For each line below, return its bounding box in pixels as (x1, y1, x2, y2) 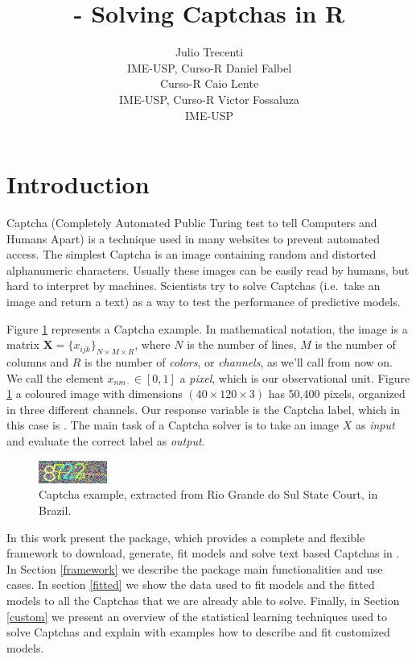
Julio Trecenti (175, 44, 244, 60)
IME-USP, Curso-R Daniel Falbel (126, 59, 292, 76)
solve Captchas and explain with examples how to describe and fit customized (6, 624, 390, 640)
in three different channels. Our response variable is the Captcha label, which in (6, 400, 400, 417)
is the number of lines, (187, 336, 297, 353)
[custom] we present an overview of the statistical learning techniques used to (6, 607, 388, 624)
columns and (6, 353, 69, 370)
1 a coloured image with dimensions (6, 385, 183, 402)
